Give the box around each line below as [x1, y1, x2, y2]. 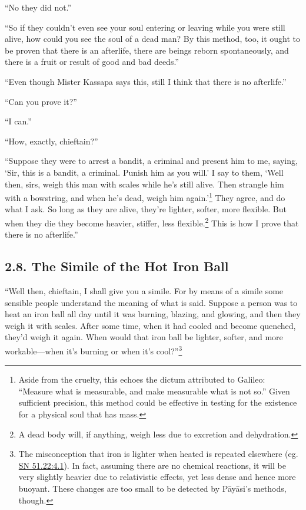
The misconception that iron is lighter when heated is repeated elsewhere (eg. [18, 448, 298, 460]
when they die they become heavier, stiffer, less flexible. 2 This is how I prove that [5, 215, 299, 229]
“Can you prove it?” [5, 95, 77, 107]
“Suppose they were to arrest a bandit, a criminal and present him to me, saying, [5, 154, 298, 167]
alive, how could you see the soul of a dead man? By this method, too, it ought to [5, 32, 301, 45]
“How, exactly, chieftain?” [5, 134, 98, 147]
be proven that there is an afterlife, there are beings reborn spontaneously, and [5, 44, 289, 56]
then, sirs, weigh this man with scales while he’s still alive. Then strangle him [5, 177, 284, 190]
